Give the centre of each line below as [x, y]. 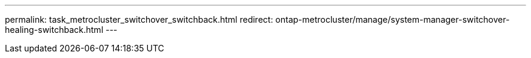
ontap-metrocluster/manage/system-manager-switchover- [392, 19]
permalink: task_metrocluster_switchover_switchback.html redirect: [139, 19]
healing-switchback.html [54, 30]
